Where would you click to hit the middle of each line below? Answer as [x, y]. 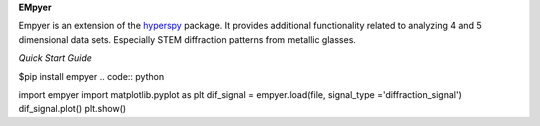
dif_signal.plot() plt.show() [72, 109]
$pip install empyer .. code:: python [91, 76]
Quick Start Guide [55, 58]
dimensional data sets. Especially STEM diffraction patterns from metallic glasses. [187, 39]
